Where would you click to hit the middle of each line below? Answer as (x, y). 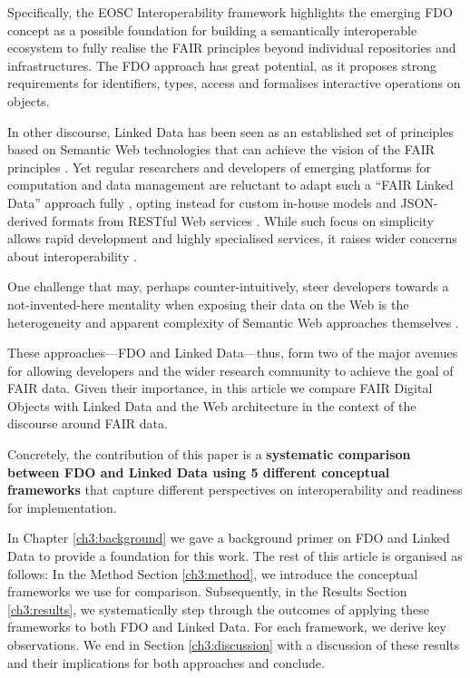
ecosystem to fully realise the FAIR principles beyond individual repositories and (232, 48)
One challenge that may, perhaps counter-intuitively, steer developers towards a (228, 286)
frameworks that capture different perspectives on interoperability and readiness (235, 490)
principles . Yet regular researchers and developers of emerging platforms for (220, 167)
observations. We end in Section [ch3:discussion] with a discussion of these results (234, 644)
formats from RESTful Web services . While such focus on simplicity (243, 220)
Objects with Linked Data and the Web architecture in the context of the (212, 405)
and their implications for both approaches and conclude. (166, 662)
